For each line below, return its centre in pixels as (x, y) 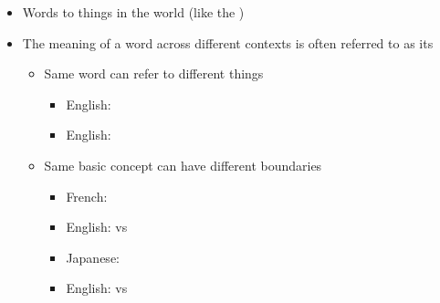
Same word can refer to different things (154, 73)
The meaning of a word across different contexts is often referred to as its (228, 42)
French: (87, 196)
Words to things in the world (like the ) (133, 12)
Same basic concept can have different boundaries (183, 165)
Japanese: (93, 257)
